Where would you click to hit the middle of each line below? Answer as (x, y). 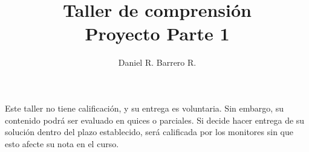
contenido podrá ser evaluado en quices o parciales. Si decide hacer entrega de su (155, 120)
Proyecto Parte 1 (157, 33)
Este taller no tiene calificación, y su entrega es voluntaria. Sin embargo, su (145, 108)
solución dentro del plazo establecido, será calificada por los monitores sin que (149, 132)
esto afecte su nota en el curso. (62, 143)
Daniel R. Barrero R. (157, 62)
